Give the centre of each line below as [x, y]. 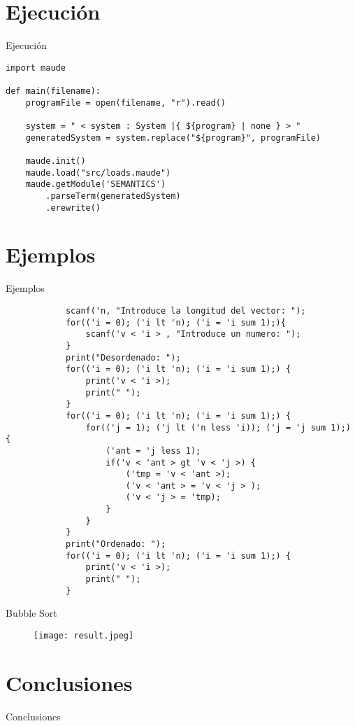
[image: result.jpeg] [84, 635]
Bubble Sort [31, 613]
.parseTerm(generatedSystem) [113, 196]
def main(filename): [53, 91]
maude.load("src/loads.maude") [98, 173]
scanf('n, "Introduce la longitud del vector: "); [186, 310]
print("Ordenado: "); [116, 544]
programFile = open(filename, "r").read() [125, 103]
